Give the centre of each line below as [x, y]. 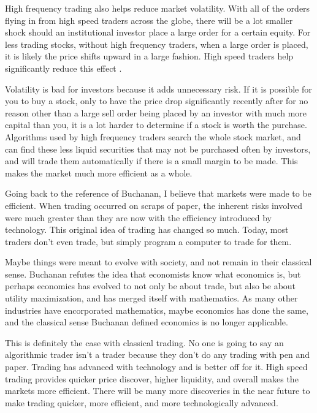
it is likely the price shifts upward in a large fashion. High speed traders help [149, 56]
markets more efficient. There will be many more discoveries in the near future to [158, 391]
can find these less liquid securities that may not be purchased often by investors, [158, 149]
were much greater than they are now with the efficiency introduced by [138, 217]
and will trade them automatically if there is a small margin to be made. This [151, 161]
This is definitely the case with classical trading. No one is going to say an [144, 342]
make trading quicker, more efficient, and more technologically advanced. [142, 402]
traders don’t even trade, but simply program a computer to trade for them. [148, 241]
